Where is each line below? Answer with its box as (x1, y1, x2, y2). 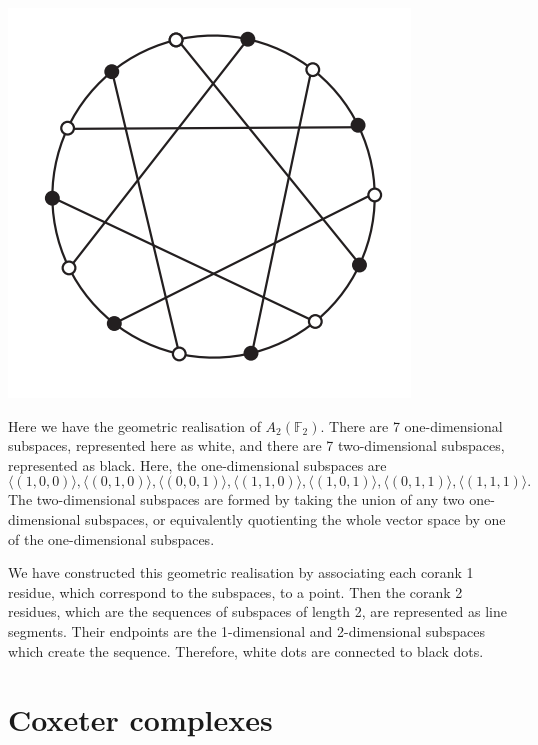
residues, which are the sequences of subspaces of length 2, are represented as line (8, 601, 507, 622)
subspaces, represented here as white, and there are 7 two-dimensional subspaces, (8, 435, 505, 456)
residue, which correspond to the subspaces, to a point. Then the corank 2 (8, 581, 463, 602)
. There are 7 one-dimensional (320, 415, 503, 436)
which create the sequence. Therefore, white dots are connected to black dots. (8, 640, 484, 661)
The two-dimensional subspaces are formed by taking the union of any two (8, 489, 465, 510)
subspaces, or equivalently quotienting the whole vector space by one (85, 508, 506, 529)
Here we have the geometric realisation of (8, 415, 261, 436)
